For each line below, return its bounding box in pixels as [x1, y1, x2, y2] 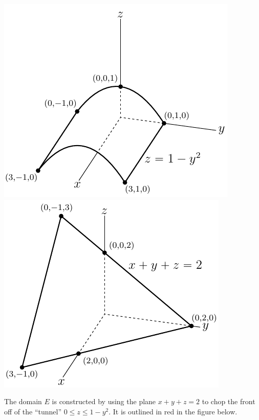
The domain [4, 396, 42, 407]
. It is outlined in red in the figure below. [109, 406, 238, 416]
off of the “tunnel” [4, 406, 61, 416]
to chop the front [202, 396, 255, 407]
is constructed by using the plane [52, 396, 156, 407]
